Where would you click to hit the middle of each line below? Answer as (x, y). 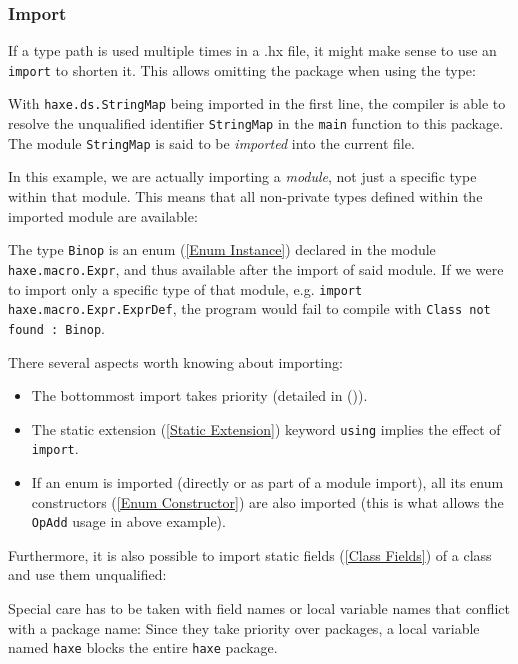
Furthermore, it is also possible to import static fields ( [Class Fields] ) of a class (250, 554)
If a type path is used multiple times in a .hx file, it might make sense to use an (252, 50)
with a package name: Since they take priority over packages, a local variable (244, 627)
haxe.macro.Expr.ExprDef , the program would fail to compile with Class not (249, 308)
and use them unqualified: (87, 574)
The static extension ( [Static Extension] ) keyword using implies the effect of (266, 428)
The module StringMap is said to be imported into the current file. (211, 142)
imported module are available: (103, 215)
